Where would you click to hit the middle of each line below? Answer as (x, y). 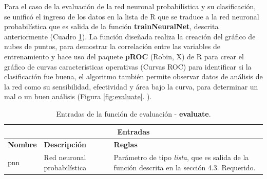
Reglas (126, 144)
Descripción (65, 144)
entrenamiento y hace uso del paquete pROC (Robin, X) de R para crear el (124, 56)
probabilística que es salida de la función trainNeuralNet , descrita (111, 26)
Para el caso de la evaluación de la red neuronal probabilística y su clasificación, (130, 6)
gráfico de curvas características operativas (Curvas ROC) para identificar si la (128, 66)
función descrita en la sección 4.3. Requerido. (185, 167)
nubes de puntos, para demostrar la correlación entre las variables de (112, 46)
